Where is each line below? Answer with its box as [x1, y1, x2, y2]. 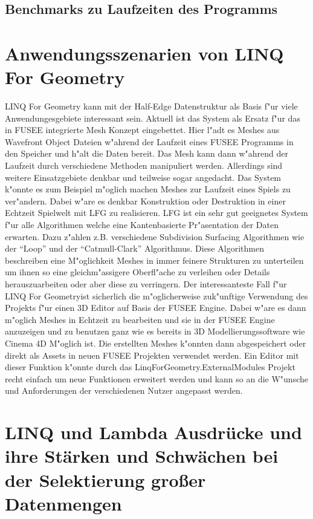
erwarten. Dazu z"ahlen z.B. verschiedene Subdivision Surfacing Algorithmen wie [5, 230, 305, 243]
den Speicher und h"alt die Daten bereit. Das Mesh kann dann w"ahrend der [5, 147, 288, 160]
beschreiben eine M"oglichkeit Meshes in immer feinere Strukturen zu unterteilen [5, 253, 304, 266]
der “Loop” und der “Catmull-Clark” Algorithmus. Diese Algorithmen [5, 242, 264, 255]
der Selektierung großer [5, 467, 206, 492]
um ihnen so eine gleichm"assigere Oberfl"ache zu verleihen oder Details [5, 266, 270, 278]
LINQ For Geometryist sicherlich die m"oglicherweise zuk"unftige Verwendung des [5, 289, 308, 302]
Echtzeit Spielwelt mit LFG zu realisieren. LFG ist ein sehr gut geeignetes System [5, 206, 308, 219]
